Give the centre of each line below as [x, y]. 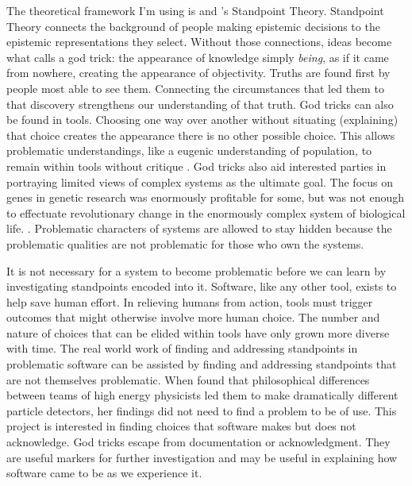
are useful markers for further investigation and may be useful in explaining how [202, 457]
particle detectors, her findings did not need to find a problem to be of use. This [202, 410]
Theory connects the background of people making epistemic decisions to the [193, 26]
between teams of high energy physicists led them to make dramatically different [202, 395]
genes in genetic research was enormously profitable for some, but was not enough [206, 197]
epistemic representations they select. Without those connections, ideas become [199, 42]
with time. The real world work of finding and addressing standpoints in [182, 348]
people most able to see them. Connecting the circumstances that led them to [195, 88]
